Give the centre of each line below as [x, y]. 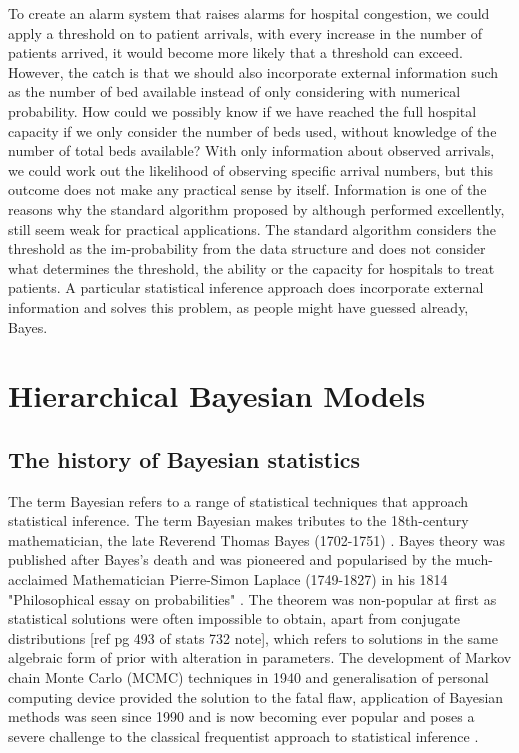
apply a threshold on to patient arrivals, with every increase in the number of [245, 32]
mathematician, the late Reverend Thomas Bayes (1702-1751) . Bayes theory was [257, 539]
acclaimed [38, 579]
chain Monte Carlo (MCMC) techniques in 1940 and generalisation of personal [248, 677]
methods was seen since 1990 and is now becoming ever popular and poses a [241, 716]
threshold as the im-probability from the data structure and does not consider [247, 248]
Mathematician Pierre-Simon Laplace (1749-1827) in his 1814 [260, 579]
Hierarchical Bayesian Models [217, 395]
